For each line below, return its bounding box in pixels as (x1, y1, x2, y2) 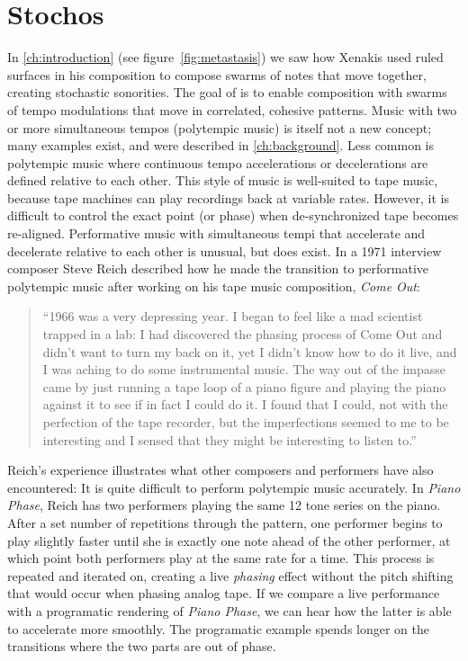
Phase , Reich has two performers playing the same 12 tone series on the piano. (7, 496, 441, 514)
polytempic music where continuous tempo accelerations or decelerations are (7, 153, 428, 172)
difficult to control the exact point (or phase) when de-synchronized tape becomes (7, 206, 459, 225)
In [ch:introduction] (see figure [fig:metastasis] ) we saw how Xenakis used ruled (7, 48, 444, 67)
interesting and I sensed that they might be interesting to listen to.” (42, 430, 417, 449)
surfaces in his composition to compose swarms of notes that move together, (7, 65, 427, 84)
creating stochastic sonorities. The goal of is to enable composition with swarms (7, 83, 447, 102)
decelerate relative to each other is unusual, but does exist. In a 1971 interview (7, 241, 442, 260)
